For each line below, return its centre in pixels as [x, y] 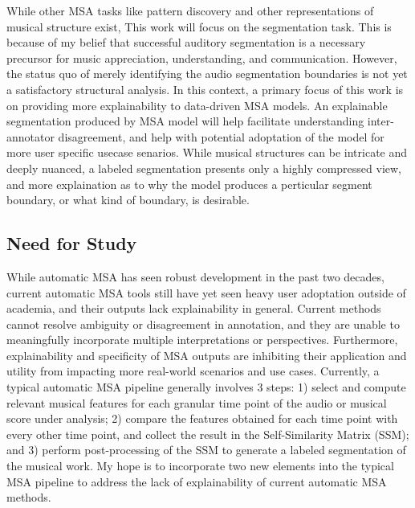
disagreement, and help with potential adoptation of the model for [221, 136]
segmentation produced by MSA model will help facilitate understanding [185, 121]
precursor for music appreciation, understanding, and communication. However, [202, 57]
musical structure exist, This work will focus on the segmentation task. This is [199, 26]
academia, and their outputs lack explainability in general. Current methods [194, 308]
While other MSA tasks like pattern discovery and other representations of [190, 10]
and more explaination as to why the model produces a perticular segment [189, 184]
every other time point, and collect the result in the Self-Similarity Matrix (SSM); [208, 434]
